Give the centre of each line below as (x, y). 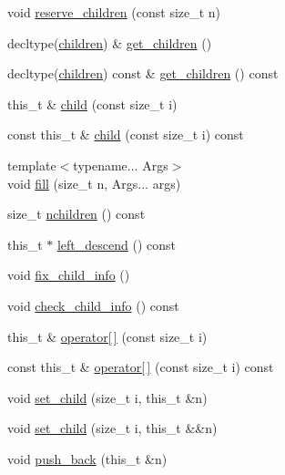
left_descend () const (116, 244)
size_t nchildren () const (76, 214)
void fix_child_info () (69, 275)
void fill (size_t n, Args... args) (94, 183)
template (32, 165)
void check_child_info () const (93, 305)
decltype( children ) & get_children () (110, 42)
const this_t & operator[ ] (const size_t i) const (141, 367)
